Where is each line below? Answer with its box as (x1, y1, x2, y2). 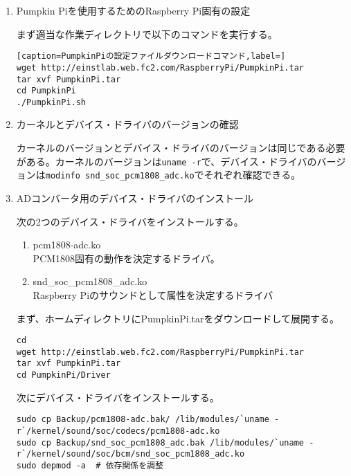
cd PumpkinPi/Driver (16, 370, 111, 381)
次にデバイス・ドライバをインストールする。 (16, 390, 219, 404)
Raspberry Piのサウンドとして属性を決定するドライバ (33, 287, 273, 302)
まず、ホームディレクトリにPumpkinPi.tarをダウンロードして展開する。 (16, 311, 340, 325)
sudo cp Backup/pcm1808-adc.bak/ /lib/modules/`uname (16, 414, 269, 425)
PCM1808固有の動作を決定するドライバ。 (33, 250, 220, 265)
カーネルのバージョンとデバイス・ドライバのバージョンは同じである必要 (16, 140, 345, 155)
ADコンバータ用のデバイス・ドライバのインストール (16, 190, 254, 205)
